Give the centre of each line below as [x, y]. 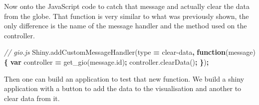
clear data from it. [32, 98]
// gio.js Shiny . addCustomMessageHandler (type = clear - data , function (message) [130, 52]
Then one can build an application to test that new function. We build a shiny [124, 78]
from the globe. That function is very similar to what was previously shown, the [127, 16]
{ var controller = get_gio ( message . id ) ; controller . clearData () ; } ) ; [107, 61]
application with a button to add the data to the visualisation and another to [123, 88]
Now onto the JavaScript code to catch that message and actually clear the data [127, 6]
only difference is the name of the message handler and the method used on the [126, 26]
